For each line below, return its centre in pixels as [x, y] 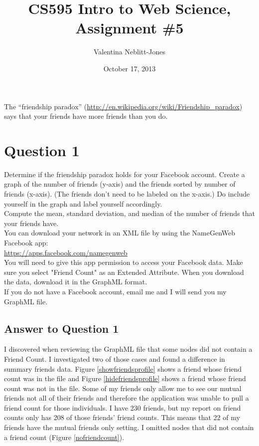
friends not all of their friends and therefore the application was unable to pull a [127, 398]
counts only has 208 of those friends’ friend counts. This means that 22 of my [122, 417]
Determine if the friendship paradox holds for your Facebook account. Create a [125, 174]
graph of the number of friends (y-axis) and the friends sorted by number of [120, 184]
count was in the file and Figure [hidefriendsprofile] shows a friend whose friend [125, 378]
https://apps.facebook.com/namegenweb [66, 252]
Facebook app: [26, 242]
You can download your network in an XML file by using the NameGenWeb [120, 233]
